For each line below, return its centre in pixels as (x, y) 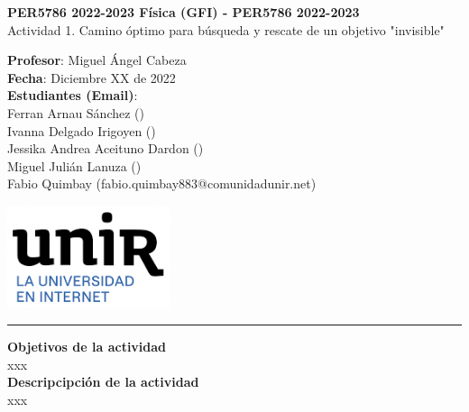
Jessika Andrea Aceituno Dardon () (106, 148)
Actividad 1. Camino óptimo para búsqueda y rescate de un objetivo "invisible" (226, 29)
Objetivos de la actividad (87, 346)
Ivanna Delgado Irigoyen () (82, 130)
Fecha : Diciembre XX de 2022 (92, 77)
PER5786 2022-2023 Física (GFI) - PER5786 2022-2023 (184, 12)
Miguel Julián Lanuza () (74, 165)
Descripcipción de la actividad (103, 382)
